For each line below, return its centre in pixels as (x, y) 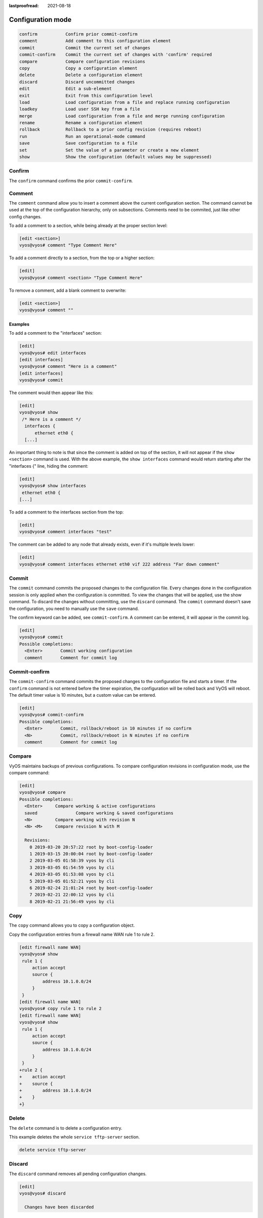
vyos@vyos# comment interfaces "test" (66, 532)
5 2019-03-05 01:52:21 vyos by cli (72, 881)
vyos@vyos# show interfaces (53, 486)
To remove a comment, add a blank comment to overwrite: (68, 290)
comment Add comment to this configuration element (95, 41)
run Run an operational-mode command (82, 136)
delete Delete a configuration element (81, 75)
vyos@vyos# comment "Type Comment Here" (68, 245)
